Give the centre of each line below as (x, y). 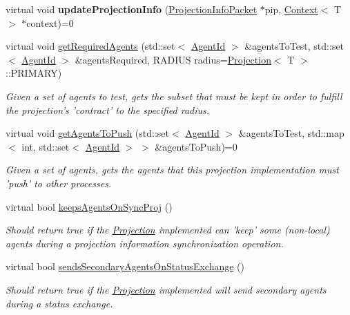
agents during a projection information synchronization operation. (145, 243)
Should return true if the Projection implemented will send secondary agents (166, 289)
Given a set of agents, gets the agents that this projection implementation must (172, 170)
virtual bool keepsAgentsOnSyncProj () (89, 206)
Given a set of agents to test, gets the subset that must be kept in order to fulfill (174, 96)
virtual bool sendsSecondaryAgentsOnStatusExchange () (125, 266)
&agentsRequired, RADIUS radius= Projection (173, 59)
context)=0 (50, 22)
